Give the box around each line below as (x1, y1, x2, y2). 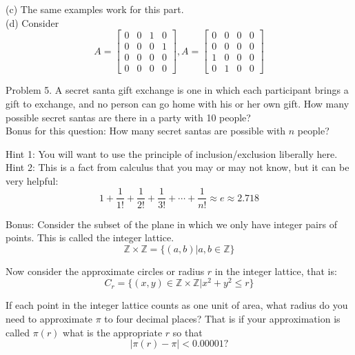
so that (172, 325, 203, 339)
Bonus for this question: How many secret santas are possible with (6, 123, 286, 138)
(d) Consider (6, 15, 59, 30)
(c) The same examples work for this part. (6, 2, 184, 16)
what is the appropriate (63, 325, 163, 339)
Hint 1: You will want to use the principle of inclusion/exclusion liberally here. (6, 146, 338, 161)
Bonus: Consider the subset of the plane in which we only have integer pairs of (6, 216, 337, 231)
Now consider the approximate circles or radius (6, 263, 205, 278)
